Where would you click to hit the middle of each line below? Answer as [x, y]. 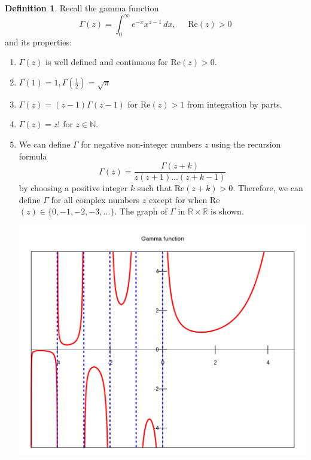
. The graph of [141, 211]
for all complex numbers [95, 199]
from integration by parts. [234, 104]
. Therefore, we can [268, 188]
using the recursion [246, 144]
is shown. [227, 211]
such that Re [161, 188]
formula [33, 156]
